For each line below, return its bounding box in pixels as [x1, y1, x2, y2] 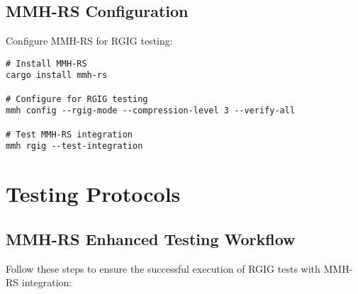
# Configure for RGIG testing [6, 94, 148, 104]
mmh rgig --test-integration [6, 141, 143, 152]
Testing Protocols [6, 179, 181, 208]
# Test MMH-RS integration [6, 129, 133, 140]
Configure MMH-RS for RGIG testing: [6, 33, 173, 48]
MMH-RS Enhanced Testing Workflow [6, 227, 296, 249]
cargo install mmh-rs [6, 70, 108, 81]
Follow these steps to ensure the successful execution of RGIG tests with [6, 261, 320, 276]
